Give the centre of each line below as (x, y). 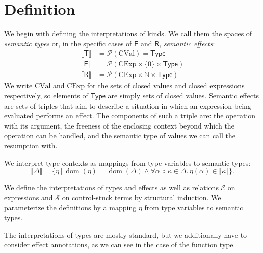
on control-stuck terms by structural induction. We (141, 197)
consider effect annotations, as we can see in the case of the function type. (120, 245)
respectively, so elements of (46, 95)
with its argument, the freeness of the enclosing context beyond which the (119, 125)
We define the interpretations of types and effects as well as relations (111, 187)
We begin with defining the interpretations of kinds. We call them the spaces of (128, 33)
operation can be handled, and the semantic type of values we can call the (120, 135)
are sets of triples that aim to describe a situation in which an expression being (128, 105)
